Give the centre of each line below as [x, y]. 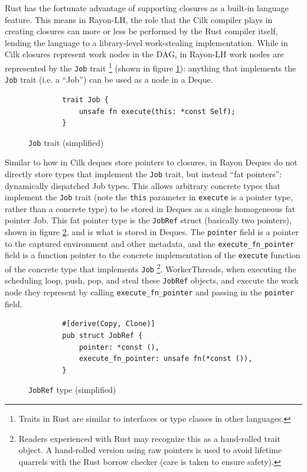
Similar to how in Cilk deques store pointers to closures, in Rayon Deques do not [151, 162]
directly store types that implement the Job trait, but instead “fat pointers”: [143, 173]
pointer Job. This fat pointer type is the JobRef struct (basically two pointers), [148, 220]
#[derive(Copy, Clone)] [109, 324]
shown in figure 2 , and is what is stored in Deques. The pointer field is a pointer [152, 232]
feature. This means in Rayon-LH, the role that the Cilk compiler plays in [139, 19]
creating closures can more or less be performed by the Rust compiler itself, [141, 31]
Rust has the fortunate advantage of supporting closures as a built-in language [147, 8]
